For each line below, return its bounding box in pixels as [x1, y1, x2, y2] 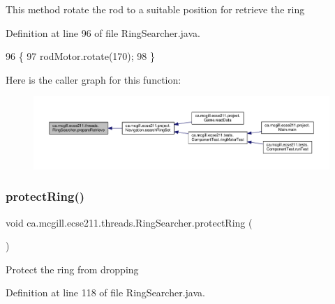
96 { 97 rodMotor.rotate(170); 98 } [6, 49, 156, 63]
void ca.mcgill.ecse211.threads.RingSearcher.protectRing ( [6, 215, 253, 229]
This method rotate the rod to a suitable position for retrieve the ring [6, 2, 305, 16]
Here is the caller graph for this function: [6, 72, 181, 86]
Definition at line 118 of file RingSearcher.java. [6, 285, 205, 300]
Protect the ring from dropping [6, 261, 139, 276]
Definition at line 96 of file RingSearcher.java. [6, 25, 200, 40]
